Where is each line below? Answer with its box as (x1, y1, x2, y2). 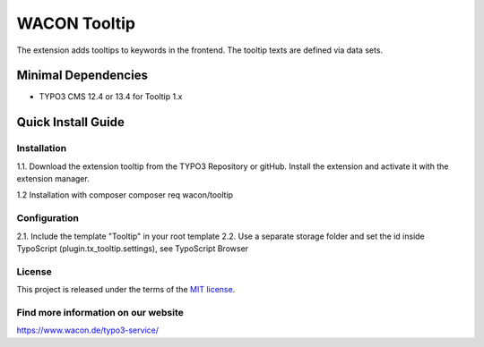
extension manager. (16, 173, 90, 183)
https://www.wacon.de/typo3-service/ (16, 325, 159, 335)
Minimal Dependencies (16, 68, 148, 83)
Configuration (16, 212, 80, 224)
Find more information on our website (16, 306, 184, 318)
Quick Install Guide (16, 114, 125, 130)
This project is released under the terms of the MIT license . (16, 284, 236, 295)
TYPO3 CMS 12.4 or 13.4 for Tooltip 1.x (39, 91, 183, 102)
